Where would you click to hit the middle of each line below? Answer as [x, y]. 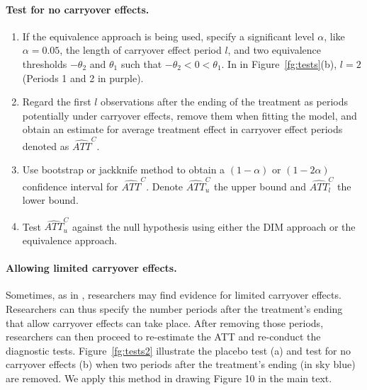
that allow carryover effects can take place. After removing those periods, [165, 322]
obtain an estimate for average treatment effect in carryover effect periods [182, 129]
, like [334, 36]
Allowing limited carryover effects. [91, 268]
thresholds [45, 63]
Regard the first [57, 102]
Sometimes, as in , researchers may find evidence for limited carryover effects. [174, 295]
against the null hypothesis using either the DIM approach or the [214, 226]
